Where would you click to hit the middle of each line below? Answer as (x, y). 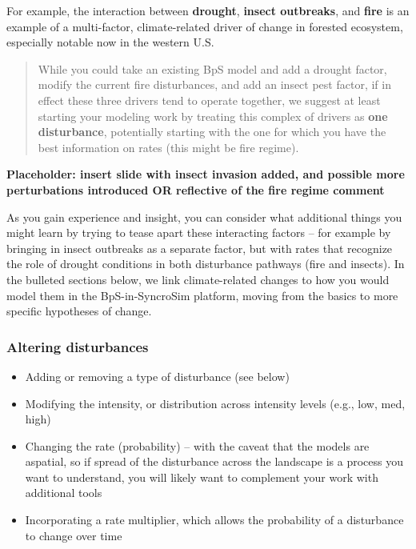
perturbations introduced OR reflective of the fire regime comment (196, 189)
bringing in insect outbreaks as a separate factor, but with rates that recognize (200, 248)
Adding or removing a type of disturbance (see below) (157, 376)
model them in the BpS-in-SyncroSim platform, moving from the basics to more (202, 295)
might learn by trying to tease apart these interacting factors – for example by (199, 232)
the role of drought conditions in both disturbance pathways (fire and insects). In (206, 264)
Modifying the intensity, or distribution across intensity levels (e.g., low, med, (215, 403)
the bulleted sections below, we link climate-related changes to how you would (198, 279)
